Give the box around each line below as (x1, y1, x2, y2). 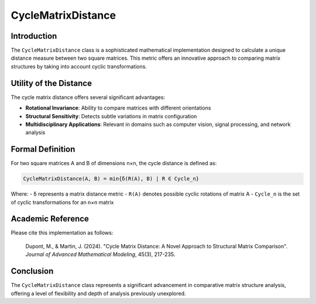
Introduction (11, 31, 57, 41)
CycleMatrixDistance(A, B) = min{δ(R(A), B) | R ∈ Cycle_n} (23, 176, 200, 182)
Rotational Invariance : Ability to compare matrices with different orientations (25, 104, 211, 111)
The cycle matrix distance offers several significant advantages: (11, 94, 166, 101)
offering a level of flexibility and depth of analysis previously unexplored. (11, 290, 187, 297)
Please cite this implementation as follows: (11, 229, 114, 237)
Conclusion (11, 267, 54, 276)
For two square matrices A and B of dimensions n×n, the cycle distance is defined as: (11, 160, 217, 167)
